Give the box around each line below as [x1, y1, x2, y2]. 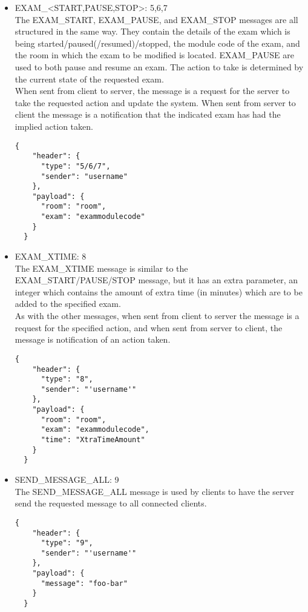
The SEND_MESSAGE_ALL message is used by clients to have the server [15, 485, 295, 497]
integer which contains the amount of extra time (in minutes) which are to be [15, 285, 303, 298]
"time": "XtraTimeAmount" [41, 435, 145, 445]
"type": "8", [41, 375, 93, 384]
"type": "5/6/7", [41, 161, 111, 170]
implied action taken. [15, 119, 93, 132]
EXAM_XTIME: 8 [15, 250, 87, 263]
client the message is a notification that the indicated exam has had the [15, 108, 281, 121]
